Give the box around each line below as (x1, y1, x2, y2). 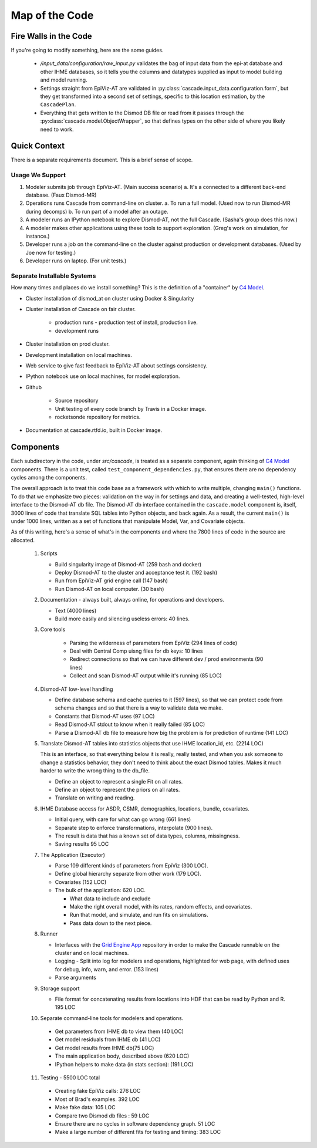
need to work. (40, 126, 74, 133)
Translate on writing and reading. (55, 794, 135, 801)
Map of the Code (11, 9, 94, 22)
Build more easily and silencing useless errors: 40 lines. (55, 615, 190, 622)
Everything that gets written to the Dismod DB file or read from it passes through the (40, 109, 244, 116)
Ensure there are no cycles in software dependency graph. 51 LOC (55, 1120, 215, 1127)
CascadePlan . (40, 101, 76, 108)
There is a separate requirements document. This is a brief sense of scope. (11, 156, 193, 164)
